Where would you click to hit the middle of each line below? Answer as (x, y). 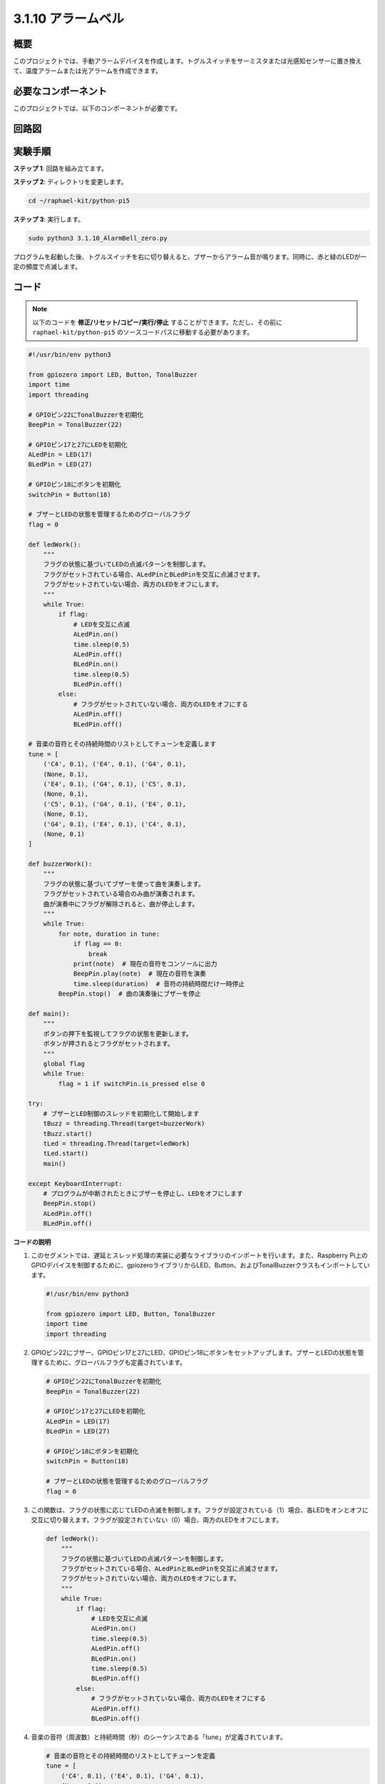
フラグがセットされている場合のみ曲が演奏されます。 (121, 894)
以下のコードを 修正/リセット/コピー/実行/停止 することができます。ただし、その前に (158, 322)
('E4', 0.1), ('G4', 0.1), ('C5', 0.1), (115, 784)
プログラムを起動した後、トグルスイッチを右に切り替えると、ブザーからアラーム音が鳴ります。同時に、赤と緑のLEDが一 (190, 256)
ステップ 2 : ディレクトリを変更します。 (70, 181)
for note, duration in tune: (109, 934)
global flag (64, 1064)
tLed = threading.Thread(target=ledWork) (117, 1144)
